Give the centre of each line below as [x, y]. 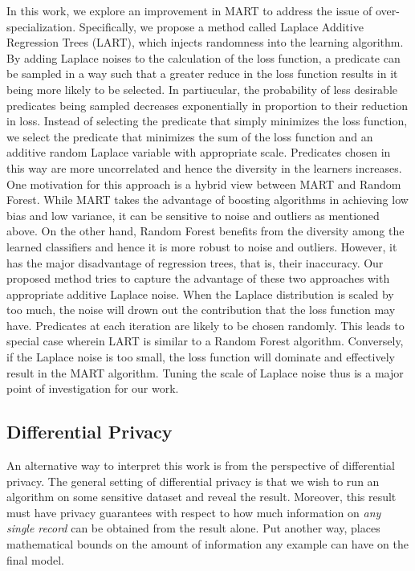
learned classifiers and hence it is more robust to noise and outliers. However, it [202, 246]
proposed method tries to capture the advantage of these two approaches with [198, 278]
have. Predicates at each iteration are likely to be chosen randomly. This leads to [205, 325]
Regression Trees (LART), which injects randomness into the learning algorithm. [205, 42]
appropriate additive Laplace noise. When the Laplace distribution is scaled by [200, 294]
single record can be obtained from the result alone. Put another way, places [193, 528]
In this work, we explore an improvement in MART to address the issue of [189, 10]
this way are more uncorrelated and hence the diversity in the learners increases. [204, 167]
